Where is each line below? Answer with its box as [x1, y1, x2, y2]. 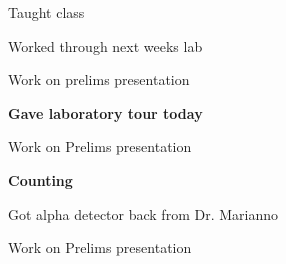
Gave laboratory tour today [8, 102, 203, 123]
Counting [8, 169, 73, 190]
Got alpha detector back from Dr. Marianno [8, 203, 278, 224]
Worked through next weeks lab [8, 35, 203, 56]
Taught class [8, 2, 85, 22]
